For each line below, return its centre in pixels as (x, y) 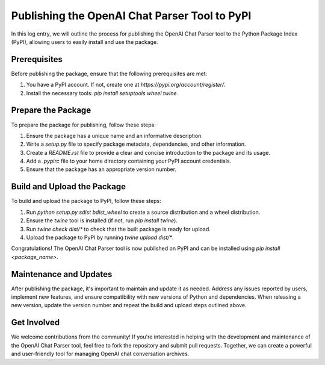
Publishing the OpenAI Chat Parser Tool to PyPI (131, 16)
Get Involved (36, 323)
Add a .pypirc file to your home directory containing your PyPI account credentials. (129, 161)
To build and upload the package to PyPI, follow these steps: (86, 201)
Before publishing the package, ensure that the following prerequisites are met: (109, 73)
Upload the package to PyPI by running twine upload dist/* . (100, 237)
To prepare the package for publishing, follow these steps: (83, 125)
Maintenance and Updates (62, 274)
